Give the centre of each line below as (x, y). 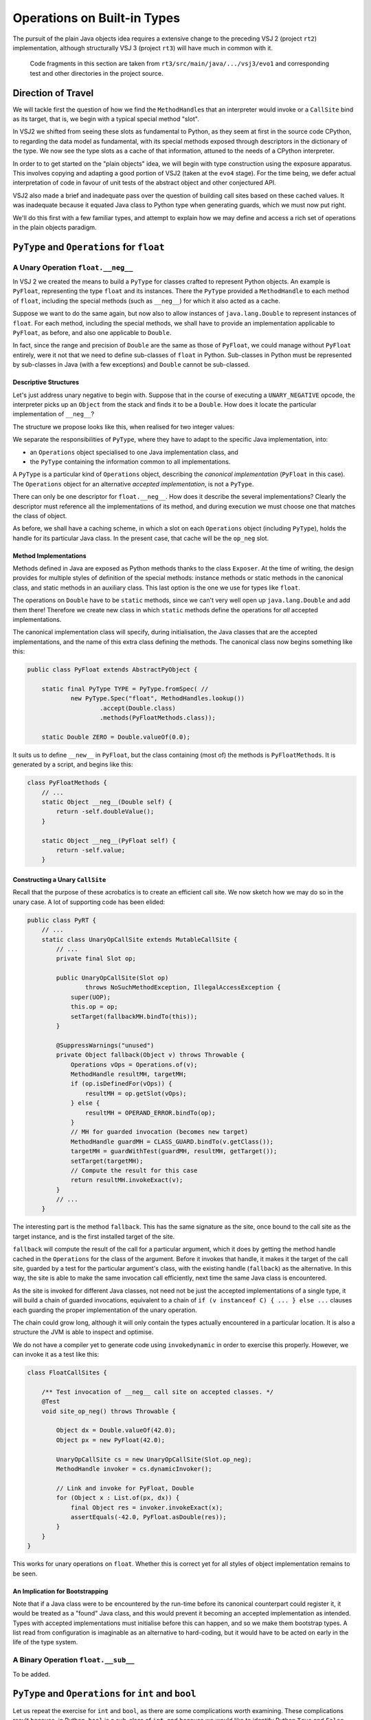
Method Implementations (49, 556)
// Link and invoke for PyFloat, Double (125, 1488)
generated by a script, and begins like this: (73, 764)
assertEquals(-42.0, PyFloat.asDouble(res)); (148, 1517)
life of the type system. (45, 1642)
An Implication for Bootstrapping (60, 1591)
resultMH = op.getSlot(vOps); (136, 1093)
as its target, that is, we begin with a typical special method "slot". (106, 119)
